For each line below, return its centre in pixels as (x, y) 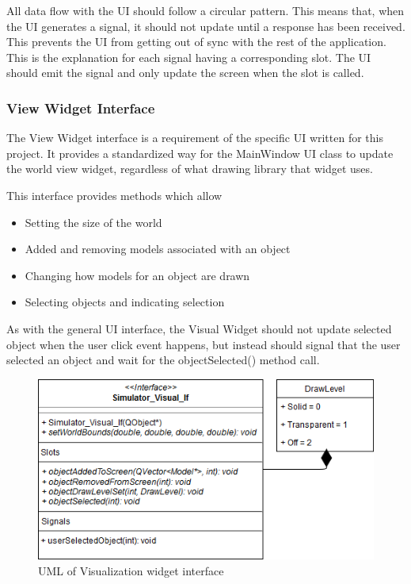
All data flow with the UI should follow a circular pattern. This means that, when (205, 10)
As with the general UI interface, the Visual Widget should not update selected (199, 328)
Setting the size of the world (93, 222)
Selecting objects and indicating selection (125, 302)
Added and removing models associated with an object (158, 249)
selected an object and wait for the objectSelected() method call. (163, 360)
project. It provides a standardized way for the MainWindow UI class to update (200, 153)
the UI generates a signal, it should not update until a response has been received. (206, 26)
